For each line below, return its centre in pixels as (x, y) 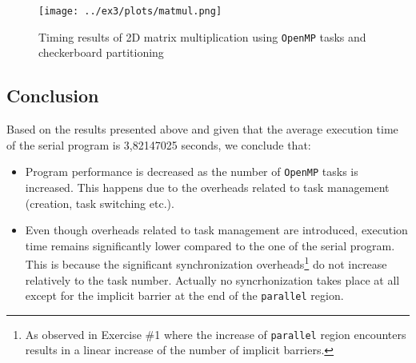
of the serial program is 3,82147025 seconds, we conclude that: (159, 144)
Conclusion (53, 96)
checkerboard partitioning (101, 52)
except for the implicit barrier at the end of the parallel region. (184, 295)
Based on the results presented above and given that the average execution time (202, 129)
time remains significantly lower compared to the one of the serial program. (210, 245)
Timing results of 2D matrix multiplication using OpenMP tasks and (202, 36)
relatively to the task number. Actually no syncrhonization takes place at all (212, 279)
